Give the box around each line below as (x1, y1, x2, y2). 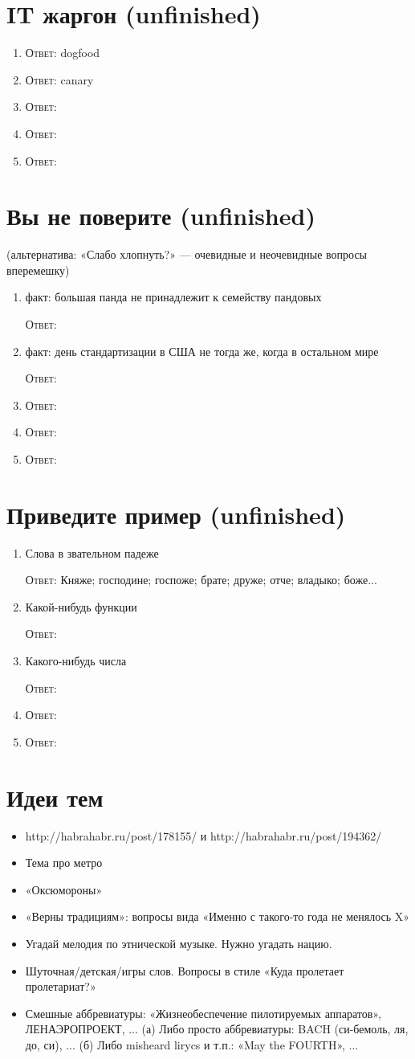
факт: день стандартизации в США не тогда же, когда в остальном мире (25, 342, 379, 359)
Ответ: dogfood (25, 44, 100, 61)
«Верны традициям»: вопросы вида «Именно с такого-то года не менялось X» (25, 908, 410, 925)
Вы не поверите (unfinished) (6, 199, 315, 232)
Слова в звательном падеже (25, 544, 159, 561)
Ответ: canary (25, 71, 94, 88)
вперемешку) (6, 261, 70, 278)
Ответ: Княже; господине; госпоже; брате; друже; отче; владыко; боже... (25, 571, 377, 588)
